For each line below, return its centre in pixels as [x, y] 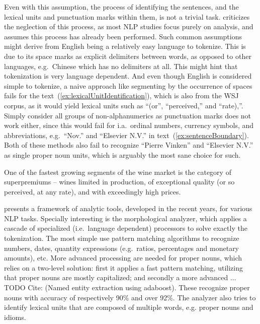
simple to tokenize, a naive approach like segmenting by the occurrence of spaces [128, 85]
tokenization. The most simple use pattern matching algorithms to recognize [122, 238]
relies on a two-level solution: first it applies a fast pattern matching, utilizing [123, 267]
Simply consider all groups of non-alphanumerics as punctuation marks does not [128, 115]
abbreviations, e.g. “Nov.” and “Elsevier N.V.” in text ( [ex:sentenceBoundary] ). [126, 135]
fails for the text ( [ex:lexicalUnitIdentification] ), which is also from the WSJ [121, 95]
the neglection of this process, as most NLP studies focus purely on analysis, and [129, 26]
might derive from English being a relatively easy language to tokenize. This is [125, 46]
